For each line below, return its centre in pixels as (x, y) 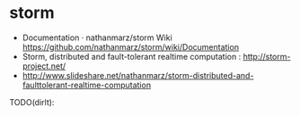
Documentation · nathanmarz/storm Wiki (97, 37)
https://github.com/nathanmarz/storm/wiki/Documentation (131, 46)
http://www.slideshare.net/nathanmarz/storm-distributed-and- (138, 75)
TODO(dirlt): (32, 102)
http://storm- (267, 56)
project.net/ (44, 66)
